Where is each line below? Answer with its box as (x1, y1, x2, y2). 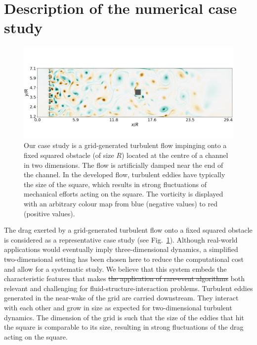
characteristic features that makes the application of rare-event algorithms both (4, 273, 245, 284)
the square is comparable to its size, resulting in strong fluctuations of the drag (4, 322, 244, 332)
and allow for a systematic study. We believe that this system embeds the (4, 263, 227, 274)
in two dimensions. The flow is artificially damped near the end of (24, 159, 223, 170)
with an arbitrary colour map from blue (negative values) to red (24, 198, 217, 208)
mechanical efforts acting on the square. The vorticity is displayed (24, 189, 223, 199)
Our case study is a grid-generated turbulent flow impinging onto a (24, 140, 227, 150)
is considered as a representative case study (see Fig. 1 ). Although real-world (4, 234, 238, 245)
